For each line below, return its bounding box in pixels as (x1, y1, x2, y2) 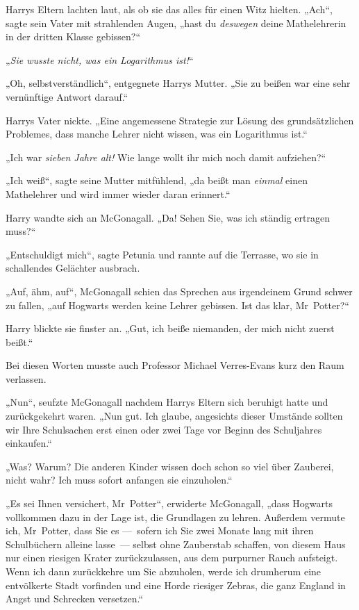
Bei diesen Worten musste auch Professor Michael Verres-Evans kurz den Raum (6, 358, 344, 372)
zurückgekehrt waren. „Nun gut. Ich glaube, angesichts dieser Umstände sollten (6, 409, 343, 423)
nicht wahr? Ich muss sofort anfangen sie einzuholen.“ (6, 472, 233, 487)
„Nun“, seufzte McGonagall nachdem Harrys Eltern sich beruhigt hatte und (6, 395, 328, 409)
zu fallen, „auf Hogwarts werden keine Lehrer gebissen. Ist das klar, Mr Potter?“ (6, 297, 349, 312)
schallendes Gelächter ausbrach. (6, 261, 140, 275)
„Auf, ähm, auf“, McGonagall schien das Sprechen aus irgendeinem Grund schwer (6, 283, 353, 298)
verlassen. (6, 371, 47, 386)
